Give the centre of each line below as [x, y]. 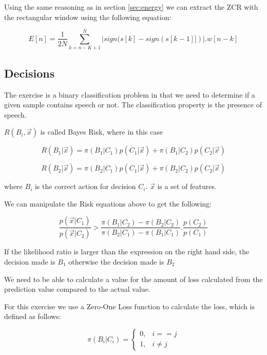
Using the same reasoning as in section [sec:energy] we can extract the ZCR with [131, 7]
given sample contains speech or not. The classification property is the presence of [133, 105]
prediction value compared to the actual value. [77, 289]
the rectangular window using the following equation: [88, 17]
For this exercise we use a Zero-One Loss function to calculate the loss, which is [129, 306]
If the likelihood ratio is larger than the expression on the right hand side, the [127, 251]
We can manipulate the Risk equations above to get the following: [108, 203]
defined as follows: [33, 316]
